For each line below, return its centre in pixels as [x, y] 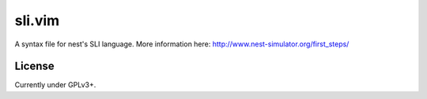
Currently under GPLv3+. [55, 85]
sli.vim [37, 20]
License [34, 66]
